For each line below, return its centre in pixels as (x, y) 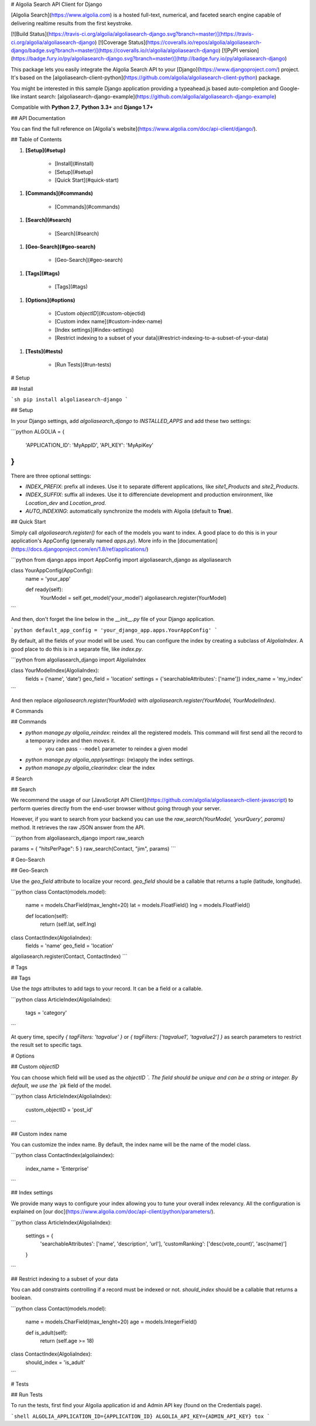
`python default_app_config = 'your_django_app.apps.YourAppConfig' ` (114, 630)
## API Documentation (38, 118)
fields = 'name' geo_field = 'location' (70, 946)
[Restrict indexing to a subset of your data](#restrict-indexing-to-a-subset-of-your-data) (162, 338)
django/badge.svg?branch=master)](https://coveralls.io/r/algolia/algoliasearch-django (115, 50)
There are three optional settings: (51, 476)
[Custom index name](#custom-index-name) (109, 322)
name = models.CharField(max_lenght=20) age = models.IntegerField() (111, 1322)
